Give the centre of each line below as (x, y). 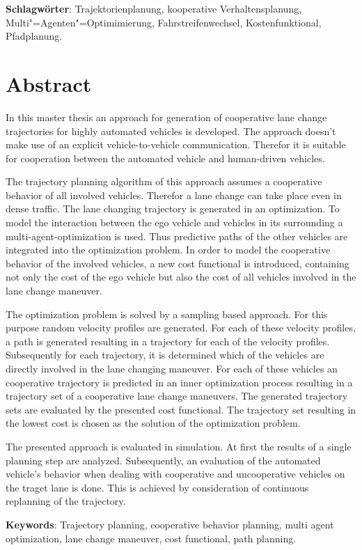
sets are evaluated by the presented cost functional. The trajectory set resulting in (181, 409)
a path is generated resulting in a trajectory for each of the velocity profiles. (168, 341)
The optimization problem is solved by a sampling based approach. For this (167, 314)
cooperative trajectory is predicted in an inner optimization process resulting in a (179, 382)
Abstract (49, 83)
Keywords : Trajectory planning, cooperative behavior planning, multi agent (170, 524)
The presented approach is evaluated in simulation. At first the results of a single (179, 446)
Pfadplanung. (34, 36)
